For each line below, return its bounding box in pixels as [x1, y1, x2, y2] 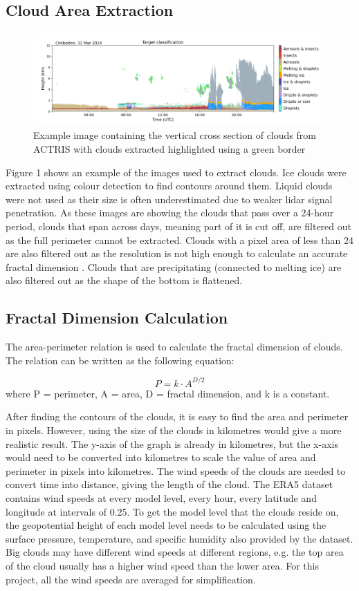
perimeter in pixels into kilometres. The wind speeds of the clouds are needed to [6, 463, 346, 478]
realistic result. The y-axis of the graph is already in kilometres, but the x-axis [6, 436, 338, 451]
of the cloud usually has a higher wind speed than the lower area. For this [6, 558, 319, 572]
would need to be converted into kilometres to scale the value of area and [6, 450, 316, 465]
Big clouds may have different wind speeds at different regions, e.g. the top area [6, 545, 344, 559]
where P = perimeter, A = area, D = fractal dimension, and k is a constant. [6, 386, 330, 400]
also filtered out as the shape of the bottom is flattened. [6, 273, 243, 288]
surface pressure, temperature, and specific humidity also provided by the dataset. [6, 531, 353, 545]
